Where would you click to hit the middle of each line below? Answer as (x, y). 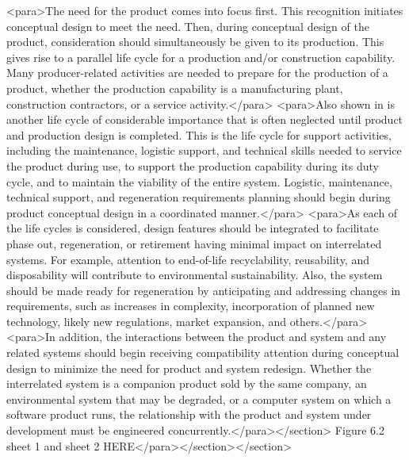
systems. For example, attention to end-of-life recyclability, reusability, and (188, 259)
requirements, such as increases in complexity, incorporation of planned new (191, 306)
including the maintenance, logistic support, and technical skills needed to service (204, 150)
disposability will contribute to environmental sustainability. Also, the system (195, 275)
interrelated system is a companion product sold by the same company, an (187, 383)
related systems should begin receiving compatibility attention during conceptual (203, 353)
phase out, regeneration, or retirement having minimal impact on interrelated (194, 243)
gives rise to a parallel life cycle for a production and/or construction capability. (201, 57)
